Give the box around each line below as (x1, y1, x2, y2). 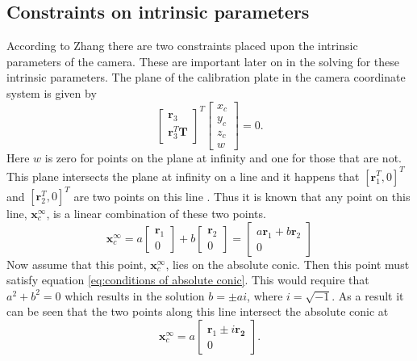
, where (247, 287, 283, 304)
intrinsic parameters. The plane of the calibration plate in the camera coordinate (6, 69, 406, 86)
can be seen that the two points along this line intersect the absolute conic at (6, 303, 389, 320)
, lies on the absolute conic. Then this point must (165, 255, 410, 272)
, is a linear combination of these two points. (46, 205, 266, 222)
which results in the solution (65, 287, 205, 304)
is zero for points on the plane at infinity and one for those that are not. (44, 149, 402, 166)
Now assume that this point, (6, 255, 147, 272)
